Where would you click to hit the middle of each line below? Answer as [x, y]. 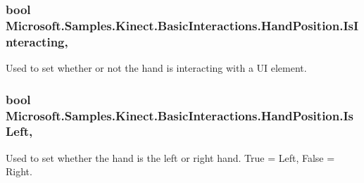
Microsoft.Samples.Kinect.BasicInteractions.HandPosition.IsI [182, 25]
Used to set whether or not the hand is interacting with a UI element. [156, 68]
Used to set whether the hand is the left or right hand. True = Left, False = [170, 157]
